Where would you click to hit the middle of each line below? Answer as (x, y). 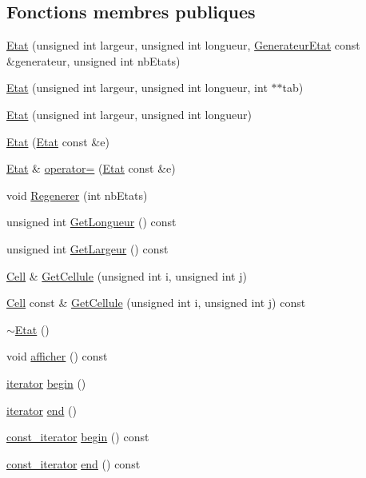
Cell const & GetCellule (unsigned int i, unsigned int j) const (156, 303)
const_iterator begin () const (78, 437)
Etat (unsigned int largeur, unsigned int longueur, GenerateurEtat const (183, 45)
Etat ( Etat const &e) (58, 141)
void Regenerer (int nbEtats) (77, 195)
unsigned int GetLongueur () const (91, 222)
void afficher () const (57, 356)
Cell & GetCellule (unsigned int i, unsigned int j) (127, 275)
